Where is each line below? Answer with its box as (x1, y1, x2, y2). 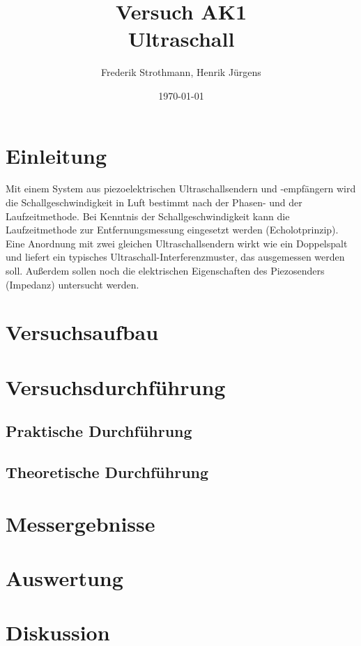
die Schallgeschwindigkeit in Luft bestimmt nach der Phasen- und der (6, 195, 302, 210)
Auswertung (6, 564, 123, 592)
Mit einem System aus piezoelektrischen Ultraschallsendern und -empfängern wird (6, 181, 356, 196)
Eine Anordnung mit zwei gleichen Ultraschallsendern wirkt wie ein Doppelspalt (6, 236, 348, 250)
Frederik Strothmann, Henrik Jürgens (101, 65, 261, 79)
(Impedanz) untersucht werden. (6, 277, 139, 291)
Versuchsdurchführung (6, 372, 226, 401)
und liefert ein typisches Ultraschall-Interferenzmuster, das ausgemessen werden (6, 249, 345, 264)
